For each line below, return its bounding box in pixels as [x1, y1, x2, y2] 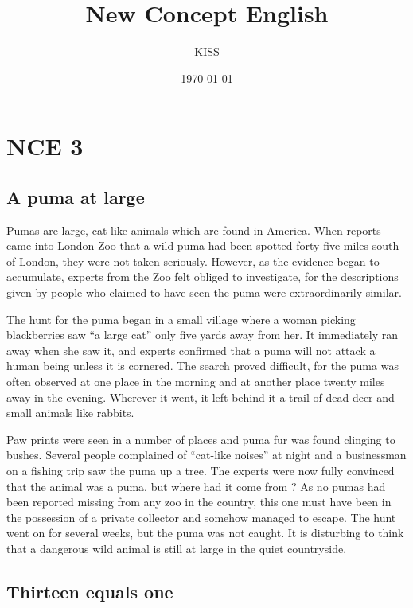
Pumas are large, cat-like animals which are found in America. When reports [6, 221, 381, 238]
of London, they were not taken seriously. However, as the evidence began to [6, 252, 380, 269]
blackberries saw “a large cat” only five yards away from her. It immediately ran [6, 326, 399, 343]
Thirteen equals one [6, 579, 173, 603]
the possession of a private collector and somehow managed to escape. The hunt [6, 509, 396, 525]
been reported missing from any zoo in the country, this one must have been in [6, 493, 392, 510]
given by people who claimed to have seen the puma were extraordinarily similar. [6, 284, 402, 301]
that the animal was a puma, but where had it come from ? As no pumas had [6, 477, 386, 494]
